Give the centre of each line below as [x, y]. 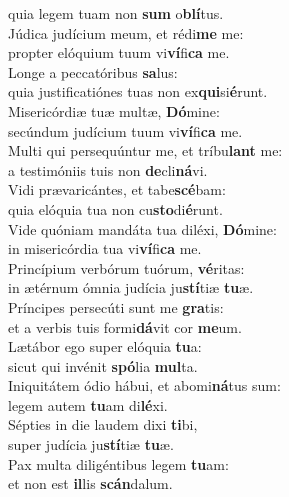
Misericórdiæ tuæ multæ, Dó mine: [114, 110]
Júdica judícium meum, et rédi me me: [126, 32]
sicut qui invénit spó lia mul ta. [103, 365]
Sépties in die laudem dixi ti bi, [103, 424]
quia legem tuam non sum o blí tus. [116, 13]
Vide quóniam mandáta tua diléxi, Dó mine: [142, 228]
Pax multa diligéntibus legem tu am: [118, 463]
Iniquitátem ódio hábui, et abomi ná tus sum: [144, 385]
